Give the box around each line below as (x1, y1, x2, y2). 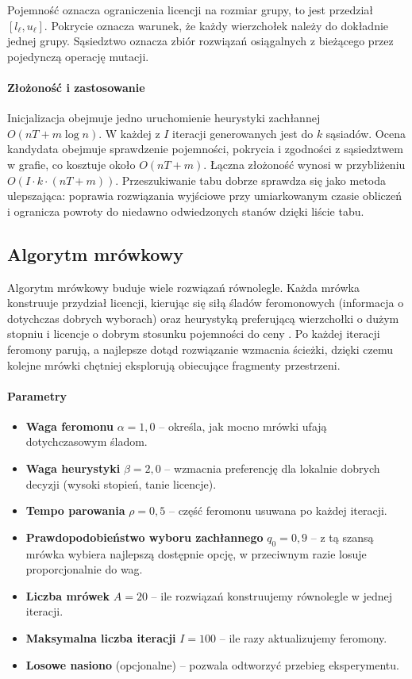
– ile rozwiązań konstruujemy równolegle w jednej (151, 587, 393, 604)
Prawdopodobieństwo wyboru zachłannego (25, 528, 264, 545)
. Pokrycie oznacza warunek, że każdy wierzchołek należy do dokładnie (44, 17, 389, 33)
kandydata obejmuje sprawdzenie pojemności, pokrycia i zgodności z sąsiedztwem (7, 140, 403, 157)
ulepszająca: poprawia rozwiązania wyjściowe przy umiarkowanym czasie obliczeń (7, 187, 402, 204)
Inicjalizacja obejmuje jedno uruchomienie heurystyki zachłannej (7, 109, 321, 126)
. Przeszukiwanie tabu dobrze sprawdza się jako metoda (115, 171, 387, 188)
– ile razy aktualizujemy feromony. (219, 630, 387, 646)
